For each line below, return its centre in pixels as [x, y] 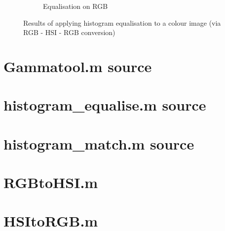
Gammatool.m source [78, 66]
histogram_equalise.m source [105, 105]
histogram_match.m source [99, 143]
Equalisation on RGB [75, 6]
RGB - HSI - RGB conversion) [69, 32]
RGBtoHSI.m [51, 182]
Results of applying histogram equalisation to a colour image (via [122, 22]
